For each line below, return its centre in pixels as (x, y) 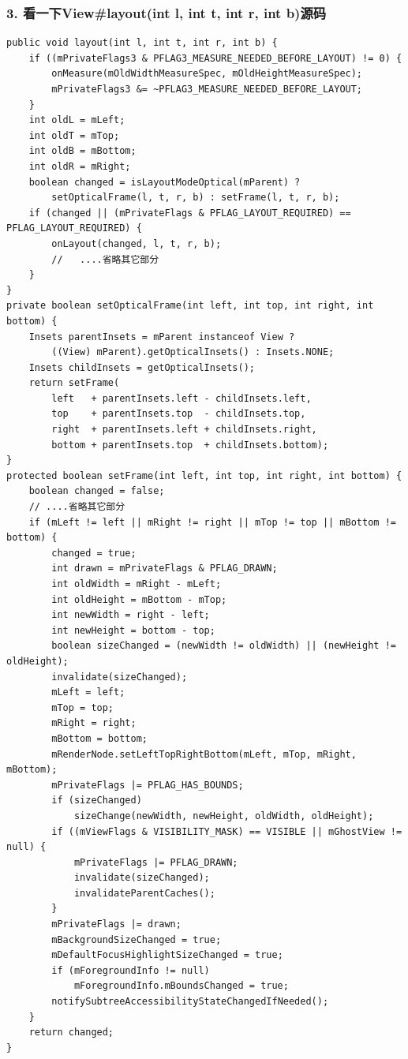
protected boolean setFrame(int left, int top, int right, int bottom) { (204, 475)
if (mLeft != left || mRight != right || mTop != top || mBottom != (212, 522)
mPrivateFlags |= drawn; (116, 924)
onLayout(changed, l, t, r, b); (137, 243)
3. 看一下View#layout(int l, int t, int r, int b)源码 (167, 12)
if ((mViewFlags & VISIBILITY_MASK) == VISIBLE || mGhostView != (227, 831)
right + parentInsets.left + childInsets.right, (184, 430)
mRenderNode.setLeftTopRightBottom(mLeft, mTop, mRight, (204, 754)
